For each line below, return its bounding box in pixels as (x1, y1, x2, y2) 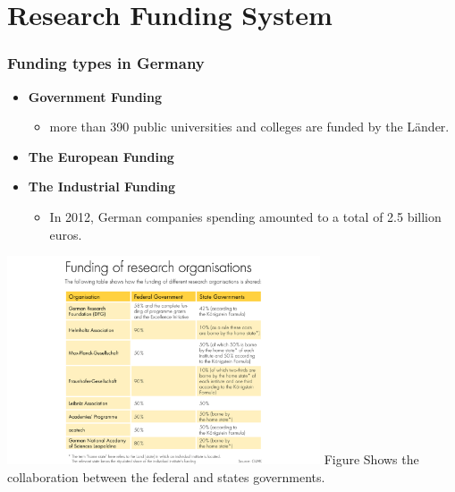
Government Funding (28, 87, 163, 106)
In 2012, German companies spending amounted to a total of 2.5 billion (49, 207, 442, 225)
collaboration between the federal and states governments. (7, 468, 325, 487)
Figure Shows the (324, 450, 419, 469)
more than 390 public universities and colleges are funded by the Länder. (49, 117, 450, 136)
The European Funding (28, 147, 174, 165)
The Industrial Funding (28, 177, 176, 196)
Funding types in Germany (7, 52, 205, 74)
